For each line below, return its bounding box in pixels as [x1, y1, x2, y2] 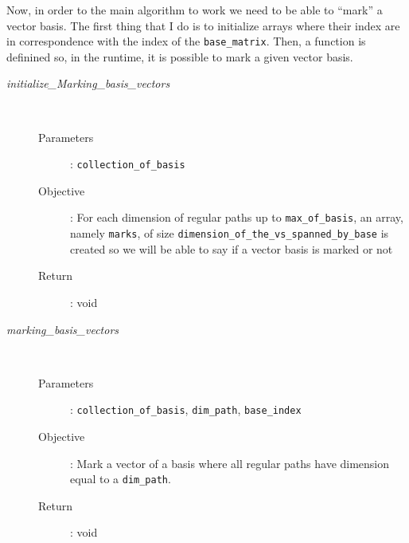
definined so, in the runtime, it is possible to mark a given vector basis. [6, 48, 353, 65]
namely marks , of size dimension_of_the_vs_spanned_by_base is [70, 225, 389, 242]
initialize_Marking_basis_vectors [6, 75, 170, 92]
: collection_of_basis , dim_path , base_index [70, 401, 302, 418]
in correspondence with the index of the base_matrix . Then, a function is [6, 33, 366, 49]
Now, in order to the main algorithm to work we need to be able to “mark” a [6, 2, 383, 18]
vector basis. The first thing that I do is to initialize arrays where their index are [6, 17, 400, 33]
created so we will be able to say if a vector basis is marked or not [70, 240, 393, 257]
